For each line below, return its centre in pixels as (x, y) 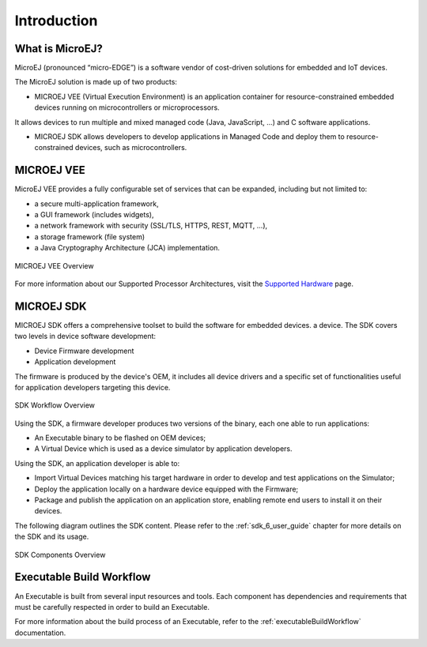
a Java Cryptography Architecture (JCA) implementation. (127, 248)
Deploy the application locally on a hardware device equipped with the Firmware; (166, 489)
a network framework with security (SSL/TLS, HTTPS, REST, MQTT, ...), (151, 226)
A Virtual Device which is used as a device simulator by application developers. (163, 449)
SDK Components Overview (60, 555)
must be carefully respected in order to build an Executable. (112, 607)
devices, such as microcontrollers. (131, 148)
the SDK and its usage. (52, 536)
